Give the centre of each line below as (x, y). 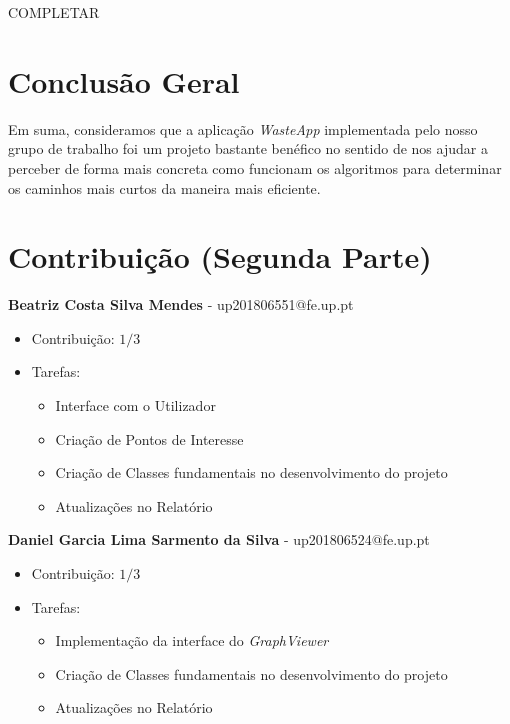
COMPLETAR (54, 12)
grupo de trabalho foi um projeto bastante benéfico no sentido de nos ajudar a (248, 148)
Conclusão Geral (124, 80)
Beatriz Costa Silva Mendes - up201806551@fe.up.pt (181, 304)
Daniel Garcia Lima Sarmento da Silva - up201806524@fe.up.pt (219, 539)
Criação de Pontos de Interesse (149, 438)
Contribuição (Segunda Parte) (220, 256)
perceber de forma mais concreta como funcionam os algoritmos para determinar (255, 167)
